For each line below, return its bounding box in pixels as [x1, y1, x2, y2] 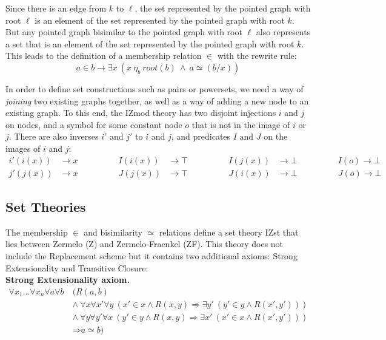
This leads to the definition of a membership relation [5, 49, 202, 62]
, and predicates [171, 130, 231, 143]
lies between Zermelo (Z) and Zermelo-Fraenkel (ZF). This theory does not [5, 237, 284, 250]
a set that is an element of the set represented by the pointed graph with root [5, 37, 294, 50]
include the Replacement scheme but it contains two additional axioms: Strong [5, 249, 298, 262]
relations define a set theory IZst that [159, 225, 299, 238]
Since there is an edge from [5, 2, 107, 14]
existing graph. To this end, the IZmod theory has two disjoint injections [5, 106, 276, 119]
